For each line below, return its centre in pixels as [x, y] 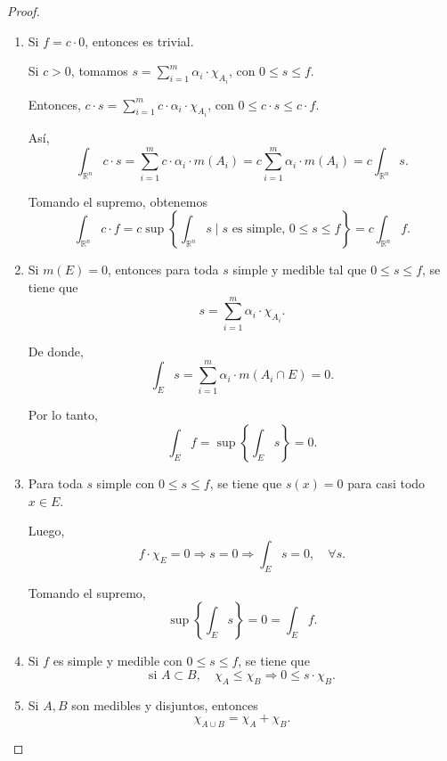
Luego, [46, 531]
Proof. [24, 11]
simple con [126, 483]
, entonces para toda [163, 270]
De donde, [56, 351]
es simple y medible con [118, 661]
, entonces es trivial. [139, 41]
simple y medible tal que [300, 270]
